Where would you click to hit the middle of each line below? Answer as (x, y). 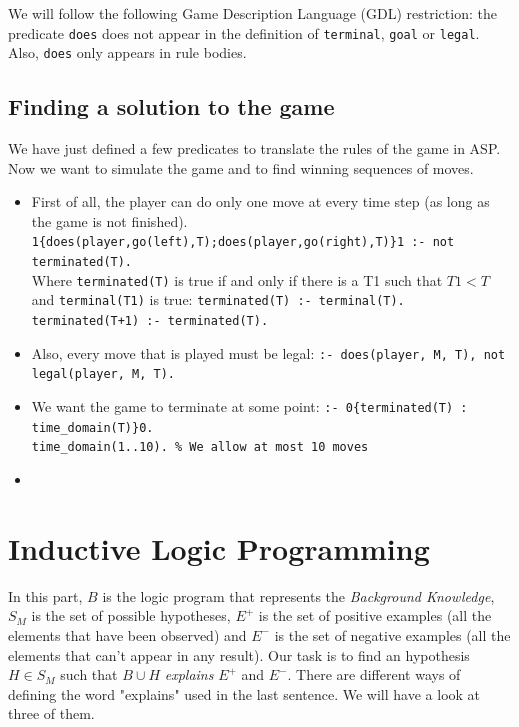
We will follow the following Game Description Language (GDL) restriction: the (252, 13)
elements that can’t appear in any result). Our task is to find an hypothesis (239, 654)
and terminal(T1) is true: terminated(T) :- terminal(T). (218, 299)
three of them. (51, 713)
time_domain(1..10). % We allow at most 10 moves (200, 447)
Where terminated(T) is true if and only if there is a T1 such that (237, 279)
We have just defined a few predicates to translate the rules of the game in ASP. (254, 148)
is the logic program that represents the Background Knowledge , (298, 595)
